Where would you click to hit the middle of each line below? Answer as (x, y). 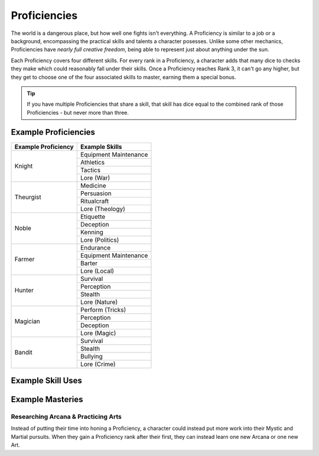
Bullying (91, 356)
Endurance (95, 247)
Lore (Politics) (100, 240)
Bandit (23, 352)
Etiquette (93, 216)
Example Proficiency (44, 147)
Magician (27, 321)
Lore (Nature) (99, 302)
